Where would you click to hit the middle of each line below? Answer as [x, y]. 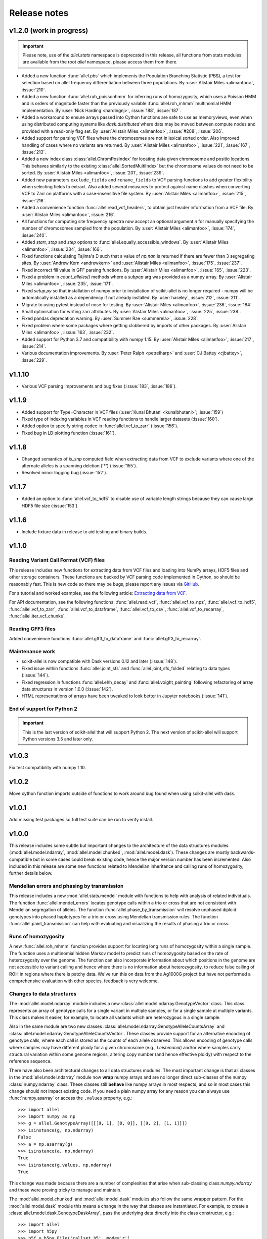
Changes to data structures [43, 994]
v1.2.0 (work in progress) [49, 30]
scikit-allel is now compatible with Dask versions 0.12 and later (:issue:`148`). [99, 661]
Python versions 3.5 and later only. [58, 739]
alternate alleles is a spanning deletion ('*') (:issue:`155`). [79, 466]
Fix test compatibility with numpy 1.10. [47, 767]
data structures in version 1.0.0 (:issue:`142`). [67, 689]
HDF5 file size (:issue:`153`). [50, 506]
